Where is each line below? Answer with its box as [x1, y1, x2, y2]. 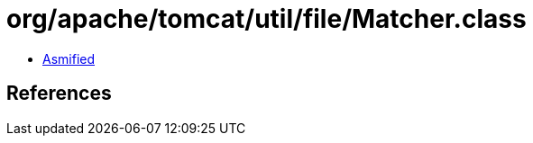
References [6, 82, 112, 105]
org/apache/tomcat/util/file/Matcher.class [6, 4, 527, 34]
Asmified [42, 50, 96, 67]
